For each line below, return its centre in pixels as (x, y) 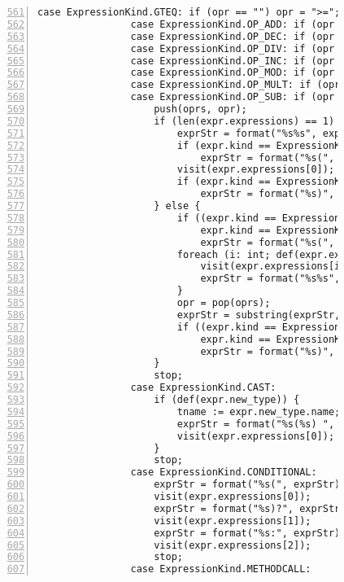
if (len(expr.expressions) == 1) (244, 121)
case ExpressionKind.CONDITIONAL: (224, 473)
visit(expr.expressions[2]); (233, 545)
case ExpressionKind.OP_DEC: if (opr (233, 36)
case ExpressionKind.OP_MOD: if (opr (233, 73)
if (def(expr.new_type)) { (227, 400)
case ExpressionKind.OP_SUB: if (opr (233, 97)
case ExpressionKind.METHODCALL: (221, 569)
